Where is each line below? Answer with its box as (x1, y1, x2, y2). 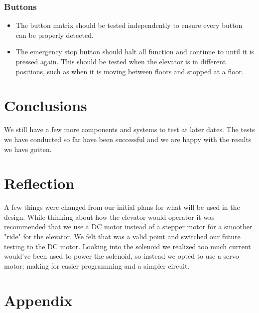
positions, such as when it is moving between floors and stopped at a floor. (15, 66, 244, 76)
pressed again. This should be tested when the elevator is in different (15, 56, 226, 66)
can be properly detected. (15, 29, 94, 40)
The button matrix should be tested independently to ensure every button (15, 20, 243, 30)
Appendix (4, 290, 73, 310)
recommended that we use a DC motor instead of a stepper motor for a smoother (4, 221, 253, 232)
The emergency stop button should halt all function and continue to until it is (15, 46, 255, 57)
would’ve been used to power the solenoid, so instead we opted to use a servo (4, 251, 239, 261)
